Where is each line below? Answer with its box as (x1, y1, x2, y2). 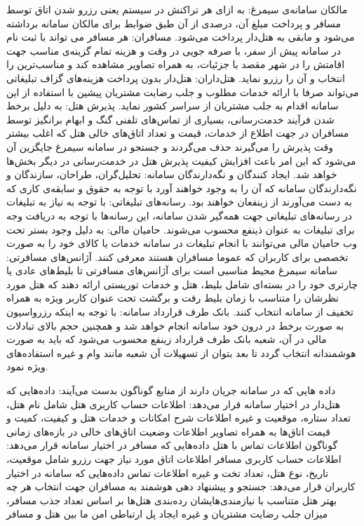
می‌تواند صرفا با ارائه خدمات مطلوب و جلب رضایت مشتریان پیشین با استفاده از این (6, 84, 359, 99)
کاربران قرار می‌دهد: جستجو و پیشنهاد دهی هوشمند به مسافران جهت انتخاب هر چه (6, 479, 356, 494)
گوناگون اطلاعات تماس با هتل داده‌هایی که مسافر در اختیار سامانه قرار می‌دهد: (6, 438, 338, 452)
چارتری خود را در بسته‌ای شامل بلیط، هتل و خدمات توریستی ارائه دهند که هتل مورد (6, 276, 358, 291)
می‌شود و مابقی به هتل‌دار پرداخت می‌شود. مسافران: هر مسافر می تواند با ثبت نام (6, 29, 355, 44)
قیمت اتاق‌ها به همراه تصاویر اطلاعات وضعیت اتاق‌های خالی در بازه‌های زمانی (6, 424, 330, 438)
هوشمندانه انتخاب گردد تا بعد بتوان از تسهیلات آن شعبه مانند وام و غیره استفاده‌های (6, 345, 356, 360)
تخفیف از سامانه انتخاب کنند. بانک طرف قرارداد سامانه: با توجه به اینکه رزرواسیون (6, 304, 353, 319)
